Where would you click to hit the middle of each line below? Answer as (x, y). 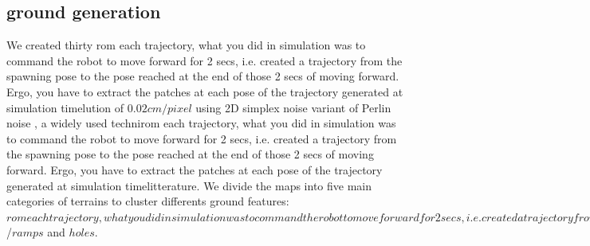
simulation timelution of (65, 107)
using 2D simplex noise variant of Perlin (293, 107)
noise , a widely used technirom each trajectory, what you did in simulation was (201, 123)
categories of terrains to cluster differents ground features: (148, 201)
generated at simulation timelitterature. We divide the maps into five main (189, 185)
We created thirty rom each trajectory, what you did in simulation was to (186, 45)
